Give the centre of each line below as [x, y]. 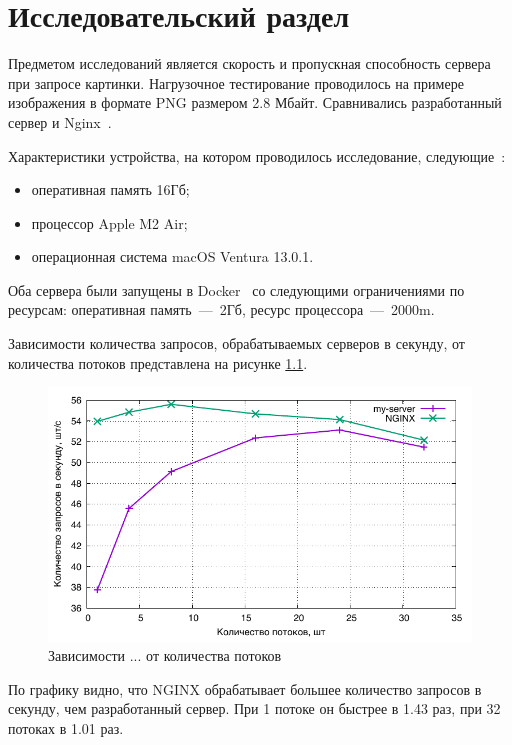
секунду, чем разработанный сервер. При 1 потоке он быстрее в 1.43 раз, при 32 [254, 708]
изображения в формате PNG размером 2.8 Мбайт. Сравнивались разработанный [255, 102]
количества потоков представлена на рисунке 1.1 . [158, 362]
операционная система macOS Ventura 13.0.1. [172, 256]
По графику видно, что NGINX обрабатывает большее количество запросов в [245, 688]
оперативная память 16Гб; [110, 189]
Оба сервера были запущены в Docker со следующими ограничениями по [236, 289]
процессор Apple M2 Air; [109, 222]
